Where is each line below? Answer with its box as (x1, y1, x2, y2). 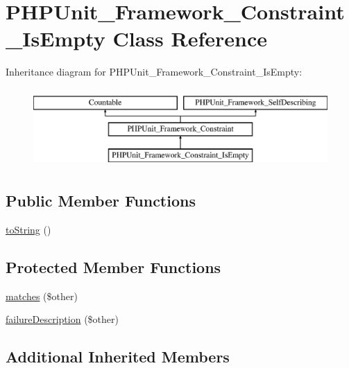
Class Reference (112, 24, 267, 53)
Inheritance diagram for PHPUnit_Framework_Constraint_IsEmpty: (6, 64, 303, 79)
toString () (6, 222, 51, 237)
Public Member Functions (6, 190, 196, 211)
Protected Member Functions (6, 256, 221, 278)
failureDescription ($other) (6, 312, 119, 326)
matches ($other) (6, 288, 78, 303)
